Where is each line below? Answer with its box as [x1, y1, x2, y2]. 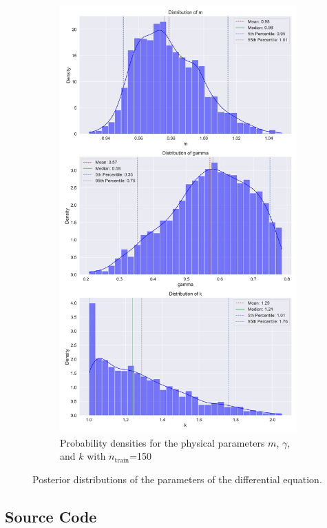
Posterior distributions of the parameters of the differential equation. [32, 471, 322, 486]
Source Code [5, 505, 97, 527]
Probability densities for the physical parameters [60, 435, 265, 449]
